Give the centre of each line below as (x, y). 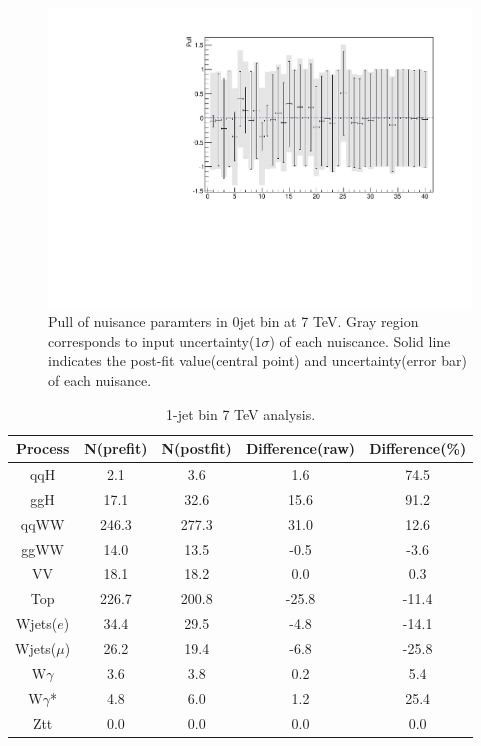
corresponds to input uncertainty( (151, 340)
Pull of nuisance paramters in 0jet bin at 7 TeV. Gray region (233, 321)
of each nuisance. (100, 380)
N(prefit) (116, 448)
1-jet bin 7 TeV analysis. (241, 413)
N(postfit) (196, 448)
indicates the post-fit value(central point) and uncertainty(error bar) (257, 360)
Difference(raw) (300, 448)
